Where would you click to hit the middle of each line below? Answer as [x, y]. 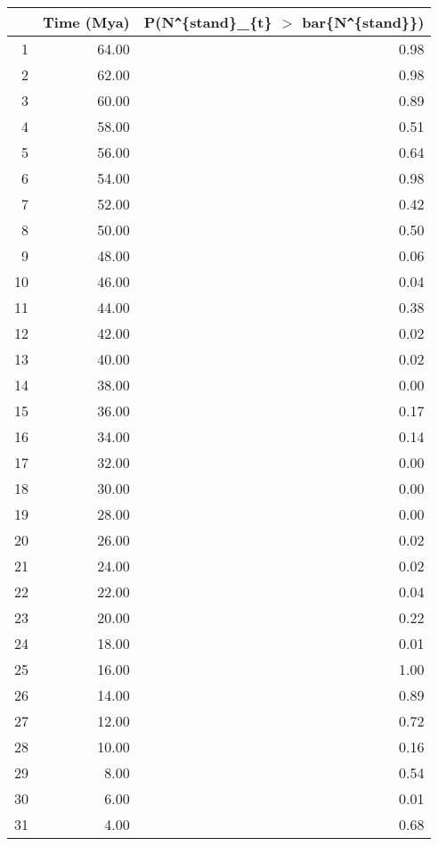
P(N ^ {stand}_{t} [208, 22]
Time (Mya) [86, 22]
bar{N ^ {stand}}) [363, 22]
